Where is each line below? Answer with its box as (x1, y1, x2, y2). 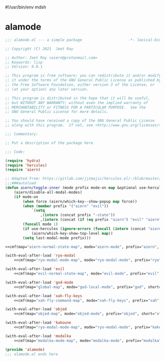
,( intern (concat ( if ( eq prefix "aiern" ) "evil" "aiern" (40, 217, 162, 222)
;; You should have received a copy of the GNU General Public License (5, 118, 155, 123)
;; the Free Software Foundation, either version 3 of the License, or (5, 82, 155, 87)
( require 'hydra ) (5, 158, 41, 163)
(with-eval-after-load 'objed (5, 307, 67, 312)
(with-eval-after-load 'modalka (5, 334, 71, 338)
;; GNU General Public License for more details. (5, 109, 109, 114)
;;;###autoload (5, 181, 36, 186)
